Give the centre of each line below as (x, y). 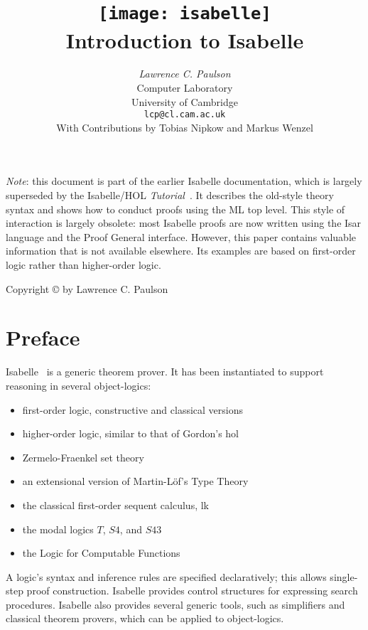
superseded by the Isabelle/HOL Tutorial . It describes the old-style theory (170, 195)
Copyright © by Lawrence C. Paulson (87, 288)
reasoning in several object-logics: (79, 385)
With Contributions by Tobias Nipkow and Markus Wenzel (185, 127)
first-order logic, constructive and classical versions (132, 409)
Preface (43, 337)
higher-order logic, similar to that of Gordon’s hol (131, 433)
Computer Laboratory (185, 88)
